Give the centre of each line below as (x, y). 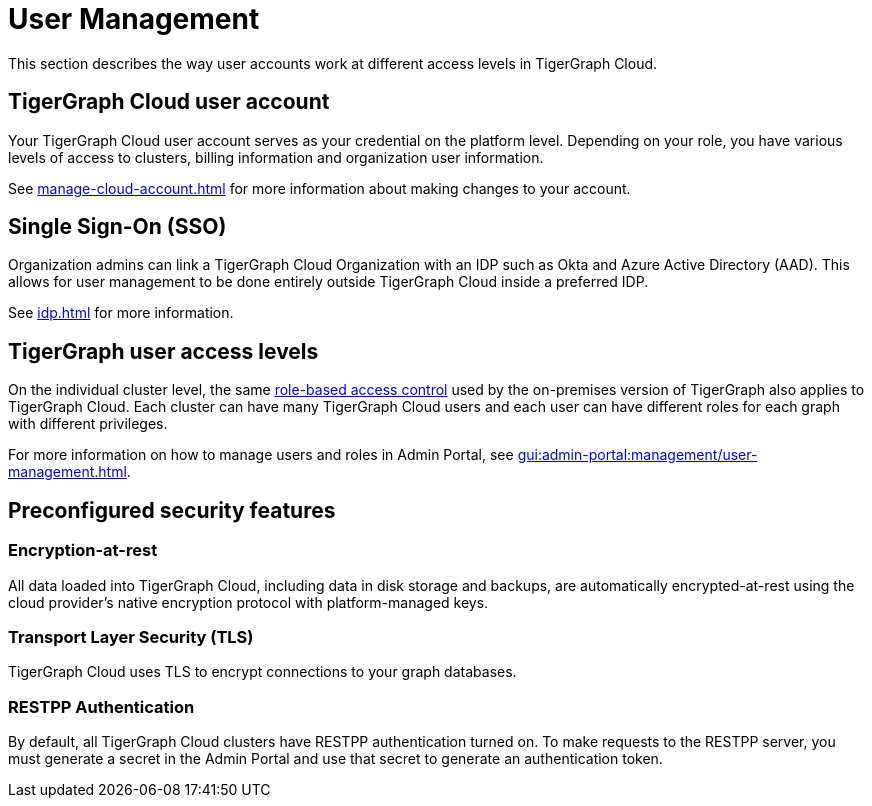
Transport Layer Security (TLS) (131, 636)
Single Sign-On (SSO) (117, 227)
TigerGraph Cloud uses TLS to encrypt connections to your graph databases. (262, 672)
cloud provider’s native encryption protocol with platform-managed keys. (248, 602)
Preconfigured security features (172, 510)
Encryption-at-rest (83, 550)
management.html (67, 472)
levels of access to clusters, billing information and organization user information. (276, 157)
